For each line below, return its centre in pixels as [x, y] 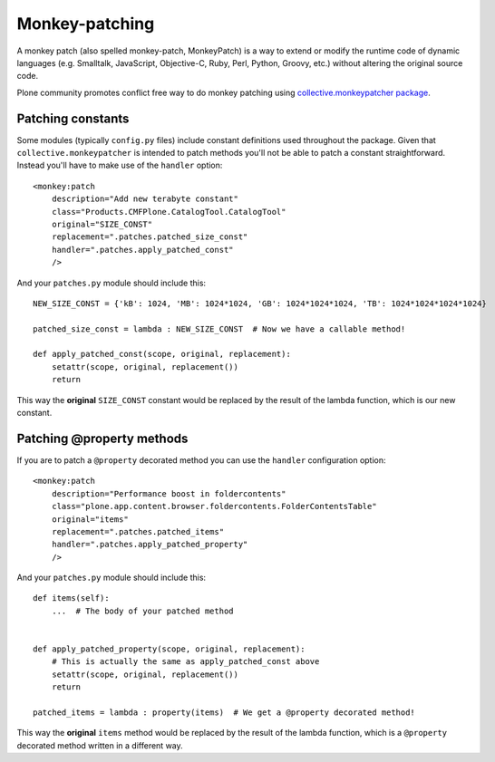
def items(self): [71, 598]
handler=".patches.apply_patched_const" [143, 250]
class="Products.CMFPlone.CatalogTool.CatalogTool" [169, 212]
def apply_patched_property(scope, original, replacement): [169, 649]
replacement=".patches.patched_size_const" [150, 237]
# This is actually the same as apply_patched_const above [185, 662]
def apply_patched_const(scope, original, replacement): [162, 354]
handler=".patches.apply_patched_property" [150, 545]
